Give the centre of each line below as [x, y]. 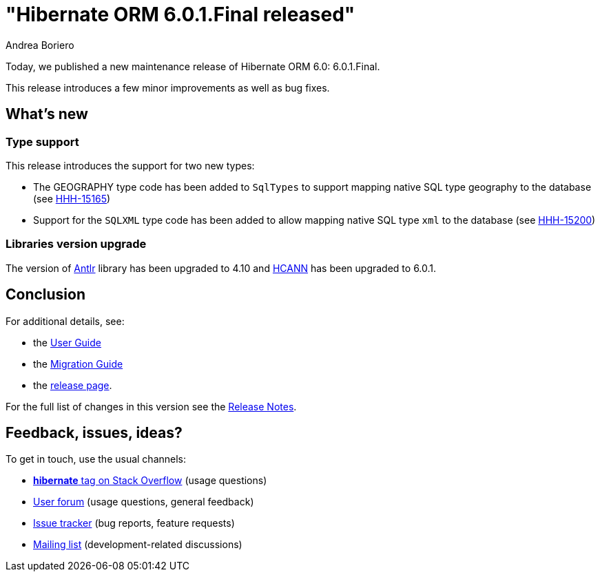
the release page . [73, 385]
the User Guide [67, 342]
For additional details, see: [65, 321]
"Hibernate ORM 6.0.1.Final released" [180, 14]
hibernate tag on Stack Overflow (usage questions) [150, 481]
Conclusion [46, 295]
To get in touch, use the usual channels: [96, 459]
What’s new [47, 114]
